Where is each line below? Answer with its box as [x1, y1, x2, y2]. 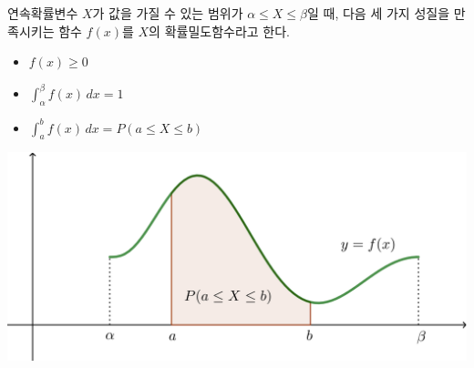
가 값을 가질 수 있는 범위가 [92, 4, 243, 22]
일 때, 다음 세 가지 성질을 [307, 4, 450, 22]
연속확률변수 [7, 4, 78, 22]
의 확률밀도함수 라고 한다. [149, 21, 291, 40]
